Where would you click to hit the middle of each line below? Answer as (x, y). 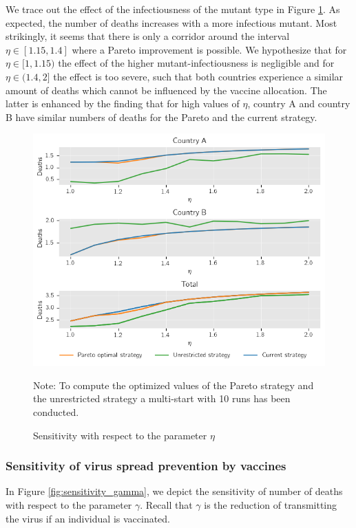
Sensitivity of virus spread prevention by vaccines (146, 466)
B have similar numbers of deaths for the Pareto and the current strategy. (161, 117)
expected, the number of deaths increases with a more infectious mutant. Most (171, 22)
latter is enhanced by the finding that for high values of (123, 103)
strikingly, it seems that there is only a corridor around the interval (148, 36)
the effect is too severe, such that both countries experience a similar (198, 76)
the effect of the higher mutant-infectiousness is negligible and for (196, 63)
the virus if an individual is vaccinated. (88, 518)
